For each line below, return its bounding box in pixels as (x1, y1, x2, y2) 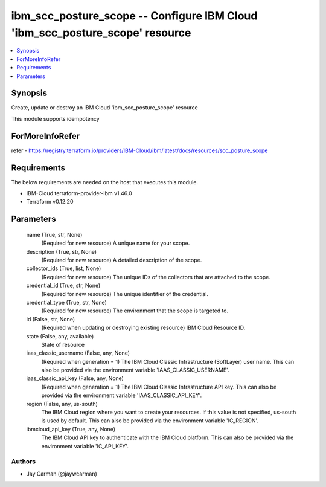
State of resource (41, 341, 85, 348)
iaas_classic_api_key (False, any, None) (26, 375, 124, 382)
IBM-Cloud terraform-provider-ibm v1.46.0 (26, 190, 132, 197)
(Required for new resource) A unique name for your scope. (41, 239, 190, 247)
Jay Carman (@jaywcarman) (26, 470, 98, 477)
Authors (11, 457, 36, 466)
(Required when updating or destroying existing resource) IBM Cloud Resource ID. (41, 324, 246, 332)
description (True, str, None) (26, 248, 97, 255)
